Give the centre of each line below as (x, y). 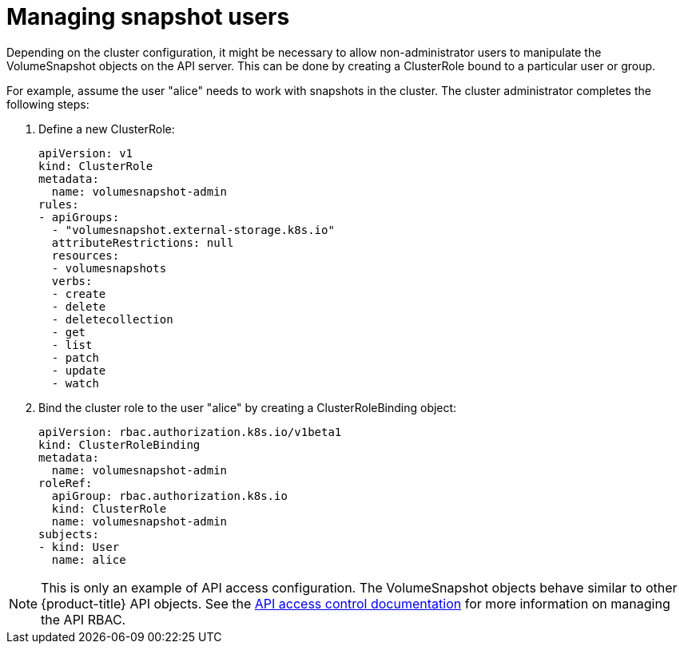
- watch (75, 383)
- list (72, 345)
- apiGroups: (79, 217)
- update (79, 370)
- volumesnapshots (109, 268)
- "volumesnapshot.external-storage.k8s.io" (193, 230)
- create (79, 293)
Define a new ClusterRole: (107, 129)
